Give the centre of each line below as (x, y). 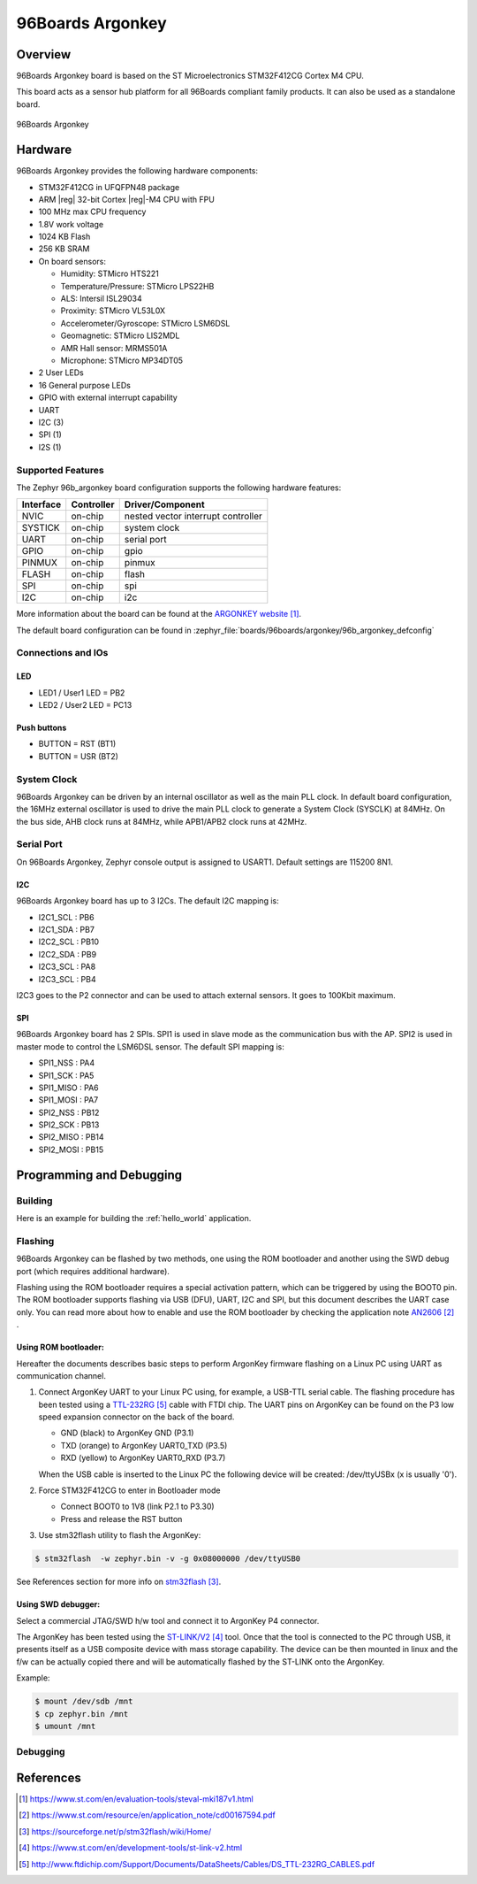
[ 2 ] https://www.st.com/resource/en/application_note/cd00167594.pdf (147, 1815)
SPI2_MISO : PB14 (71, 1137)
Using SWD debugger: (58, 1604)
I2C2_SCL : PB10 (69, 942)
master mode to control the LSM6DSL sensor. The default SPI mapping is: (150, 1046)
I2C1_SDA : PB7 (66, 930)
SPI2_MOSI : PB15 (71, 1150)
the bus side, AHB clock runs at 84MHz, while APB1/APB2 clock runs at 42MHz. (162, 821)
